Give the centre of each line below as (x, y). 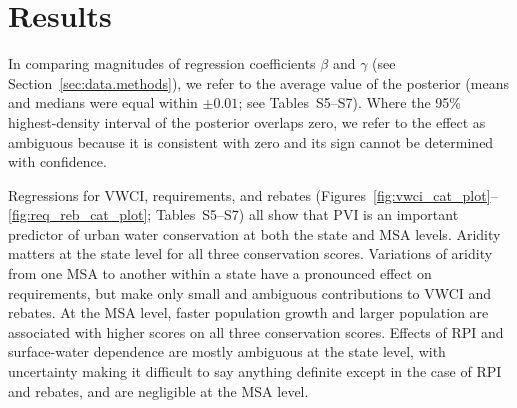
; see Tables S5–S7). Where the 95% (349, 102)
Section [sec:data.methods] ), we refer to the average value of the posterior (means (258, 82)
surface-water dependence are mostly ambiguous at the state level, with (227, 351)
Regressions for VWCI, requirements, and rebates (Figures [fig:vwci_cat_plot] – (253, 194)
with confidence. (57, 161)
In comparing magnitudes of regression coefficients (162, 63)
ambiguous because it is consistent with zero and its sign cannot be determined (251, 141)
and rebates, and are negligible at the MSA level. (158, 390)
